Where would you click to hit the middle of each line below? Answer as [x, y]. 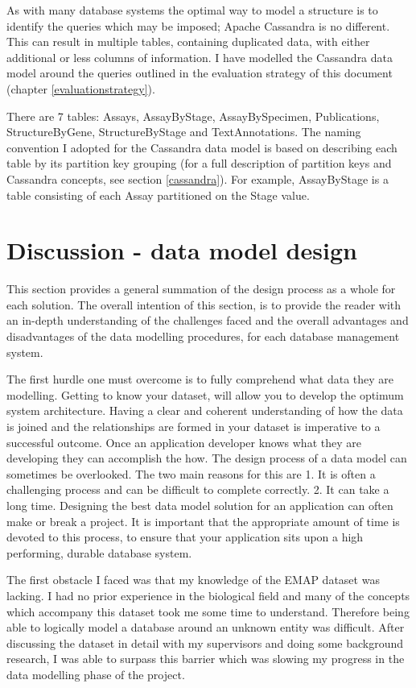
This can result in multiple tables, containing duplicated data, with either [188, 41]
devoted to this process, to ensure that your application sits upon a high [185, 537]
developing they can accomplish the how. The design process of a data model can [207, 458]
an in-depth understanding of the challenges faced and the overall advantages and [208, 320]
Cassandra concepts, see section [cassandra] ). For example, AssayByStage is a [198, 178]
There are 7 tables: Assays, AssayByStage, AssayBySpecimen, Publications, [193, 116]
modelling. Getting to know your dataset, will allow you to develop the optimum [205, 394]
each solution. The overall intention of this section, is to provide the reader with [204, 304]
